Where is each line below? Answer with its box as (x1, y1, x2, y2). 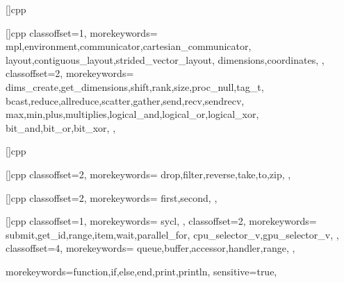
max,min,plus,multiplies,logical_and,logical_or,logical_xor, (6, 107, 259, 121)
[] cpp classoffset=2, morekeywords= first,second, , (6, 190, 218, 205)
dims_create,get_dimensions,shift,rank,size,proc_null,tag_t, (6, 79, 264, 94)
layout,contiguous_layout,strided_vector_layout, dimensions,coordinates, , (6, 52, 325, 67)
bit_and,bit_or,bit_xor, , (6, 120, 116, 135)
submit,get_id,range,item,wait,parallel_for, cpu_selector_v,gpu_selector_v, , (6, 227, 339, 241)
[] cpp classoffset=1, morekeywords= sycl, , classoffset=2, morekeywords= (6, 214, 317, 228)
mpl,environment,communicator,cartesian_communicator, (6, 39, 252, 53)
